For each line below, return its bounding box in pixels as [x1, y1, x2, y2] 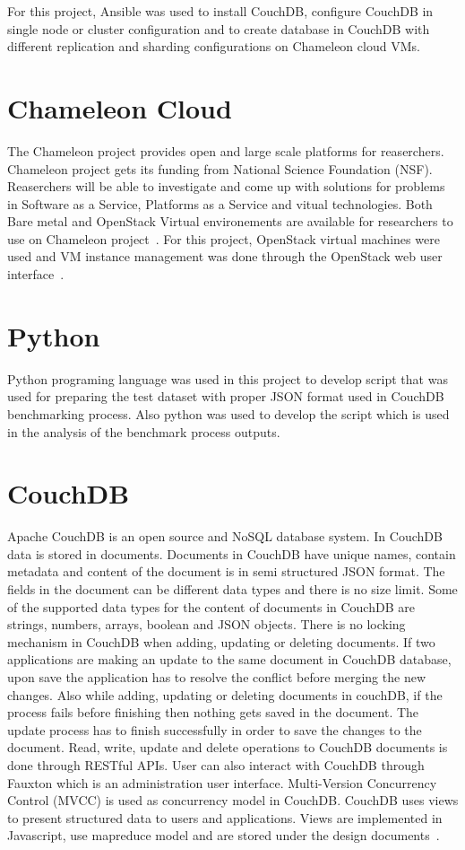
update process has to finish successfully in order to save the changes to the [7, 720, 422, 739]
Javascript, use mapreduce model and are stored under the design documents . [7, 826, 440, 845]
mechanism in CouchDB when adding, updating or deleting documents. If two [7, 632, 435, 651]
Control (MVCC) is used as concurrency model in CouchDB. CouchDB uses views [7, 791, 459, 810]
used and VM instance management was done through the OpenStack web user [7, 247, 443, 266]
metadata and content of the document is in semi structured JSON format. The [7, 562, 445, 581]
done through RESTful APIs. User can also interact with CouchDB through [7, 756, 425, 774]
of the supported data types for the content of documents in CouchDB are [7, 597, 415, 616]
